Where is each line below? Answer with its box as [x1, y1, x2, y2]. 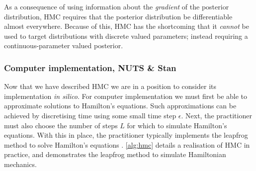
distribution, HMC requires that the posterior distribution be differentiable [4, 11, 233, 21]
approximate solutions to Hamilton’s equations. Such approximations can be [4, 100, 237, 111]
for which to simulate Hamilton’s [127, 120, 227, 130]
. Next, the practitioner [181, 110, 252, 120]
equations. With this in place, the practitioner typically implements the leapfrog [4, 130, 248, 140]
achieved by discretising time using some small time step [4, 110, 176, 120]
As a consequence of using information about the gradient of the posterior [4, 1, 229, 11]
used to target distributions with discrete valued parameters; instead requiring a [4, 30, 248, 41]
